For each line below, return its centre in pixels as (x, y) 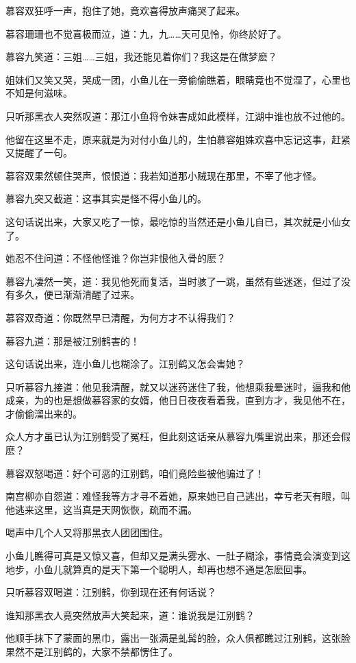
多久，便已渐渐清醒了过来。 (77, 294)
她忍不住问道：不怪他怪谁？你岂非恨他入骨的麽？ (116, 258)
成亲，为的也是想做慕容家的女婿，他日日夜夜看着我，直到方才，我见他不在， (178, 400)
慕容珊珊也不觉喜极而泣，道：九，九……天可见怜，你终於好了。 (146, 33)
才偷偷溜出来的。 (44, 413)
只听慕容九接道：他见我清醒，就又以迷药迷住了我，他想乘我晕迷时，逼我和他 (178, 386)
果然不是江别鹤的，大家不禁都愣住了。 (92, 651)
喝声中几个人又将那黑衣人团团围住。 (87, 532)
